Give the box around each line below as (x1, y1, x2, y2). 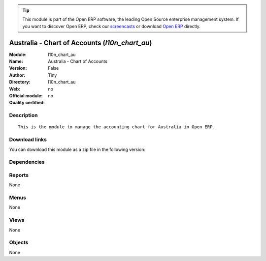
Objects (9, 239, 29, 246)
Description (9, 112, 38, 119)
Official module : (9, 93, 43, 99)
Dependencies (9, 159, 45, 166)
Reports (9, 172, 29, 178)
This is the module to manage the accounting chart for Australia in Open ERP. (18, 124, 215, 130)
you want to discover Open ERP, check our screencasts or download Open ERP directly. (22, 23, 200, 29)
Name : (9, 58, 23, 64)
